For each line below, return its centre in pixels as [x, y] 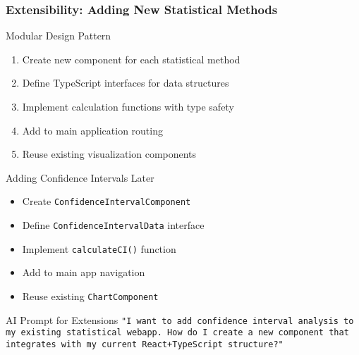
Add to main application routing [92, 130]
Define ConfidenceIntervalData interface [113, 225]
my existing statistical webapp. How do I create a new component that [177, 333]
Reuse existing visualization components [109, 154]
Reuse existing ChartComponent [90, 295]
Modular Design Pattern [59, 36]
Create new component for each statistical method [131, 59]
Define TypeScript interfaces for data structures [126, 83]
